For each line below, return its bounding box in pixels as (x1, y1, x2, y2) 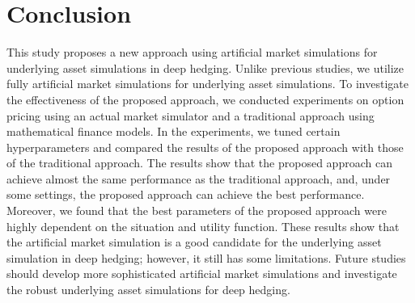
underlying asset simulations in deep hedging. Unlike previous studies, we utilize (6, 59, 404, 76)
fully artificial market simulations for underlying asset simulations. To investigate (6, 75, 409, 92)
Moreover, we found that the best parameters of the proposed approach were (6, 202, 387, 219)
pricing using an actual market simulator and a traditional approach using (6, 107, 375, 124)
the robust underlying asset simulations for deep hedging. (6, 281, 290, 298)
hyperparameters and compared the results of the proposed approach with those (6, 138, 404, 155)
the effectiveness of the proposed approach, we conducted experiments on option (6, 90, 404, 107)
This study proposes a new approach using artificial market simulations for (6, 44, 378, 61)
